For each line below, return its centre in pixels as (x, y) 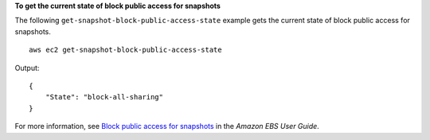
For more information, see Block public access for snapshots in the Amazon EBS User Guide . (167, 126)
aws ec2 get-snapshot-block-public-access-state (125, 50)
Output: (27, 68)
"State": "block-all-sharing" (104, 97)
